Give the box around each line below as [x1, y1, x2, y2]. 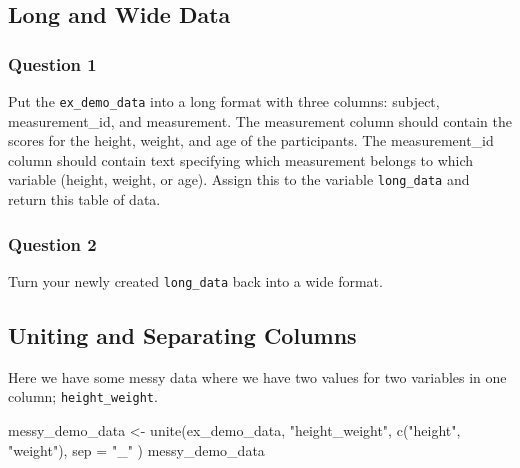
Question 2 [8, 231, 97, 256]
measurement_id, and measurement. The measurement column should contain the [8, 110, 512, 131]
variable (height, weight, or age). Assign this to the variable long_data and [8, 169, 470, 190]
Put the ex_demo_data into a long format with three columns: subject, [8, 91, 440, 111]
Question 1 [8, 51, 97, 76]
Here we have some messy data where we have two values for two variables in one [8, 366, 507, 387]
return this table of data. [8, 189, 161, 210]
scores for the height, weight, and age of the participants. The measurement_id [8, 130, 494, 151]
